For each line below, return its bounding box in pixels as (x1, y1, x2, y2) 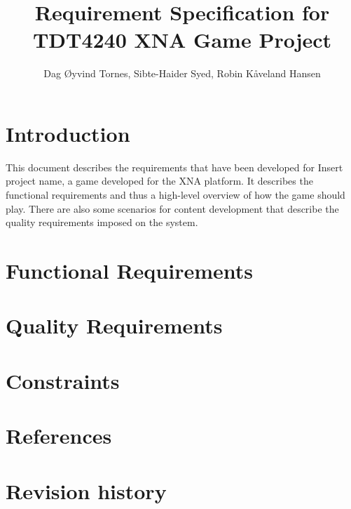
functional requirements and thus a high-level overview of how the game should (6, 187, 345, 202)
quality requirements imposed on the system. (6, 215, 198, 230)
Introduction (6, 119, 130, 147)
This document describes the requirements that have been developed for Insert (6, 159, 343, 174)
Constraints (6, 366, 120, 395)
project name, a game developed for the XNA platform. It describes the (6, 173, 313, 188)
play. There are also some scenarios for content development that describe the (6, 201, 339, 216)
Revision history (6, 476, 167, 505)
